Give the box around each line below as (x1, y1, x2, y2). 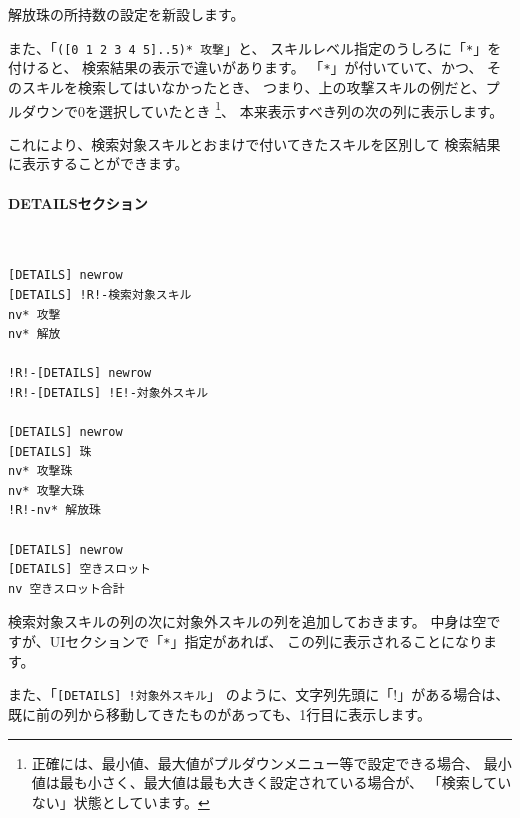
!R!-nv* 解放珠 (8, 503, 101, 518)
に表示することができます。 (8, 153, 189, 174)
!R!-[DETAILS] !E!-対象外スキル (8, 385, 209, 400)
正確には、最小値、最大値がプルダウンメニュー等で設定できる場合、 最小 (31, 752, 512, 773)
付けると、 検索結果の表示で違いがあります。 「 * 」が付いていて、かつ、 (8, 57, 483, 78)
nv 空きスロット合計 (8, 581, 125, 596)
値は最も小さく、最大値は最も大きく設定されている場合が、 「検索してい (31, 772, 512, 793)
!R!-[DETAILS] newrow (8, 366, 152, 381)
